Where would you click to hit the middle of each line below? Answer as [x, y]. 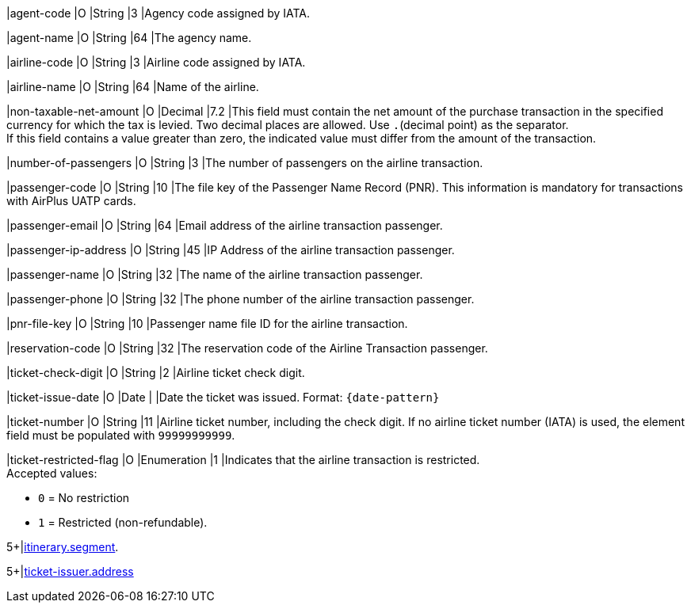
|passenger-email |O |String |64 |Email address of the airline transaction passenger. [225, 225]
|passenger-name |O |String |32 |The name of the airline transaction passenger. [215, 274]
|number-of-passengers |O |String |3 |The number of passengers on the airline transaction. [245, 163]
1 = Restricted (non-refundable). [123, 522]
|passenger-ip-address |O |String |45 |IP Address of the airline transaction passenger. [231, 250]
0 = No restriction [84, 498]
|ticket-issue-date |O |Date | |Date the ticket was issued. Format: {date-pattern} [223, 397]
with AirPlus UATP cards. [71, 201]
